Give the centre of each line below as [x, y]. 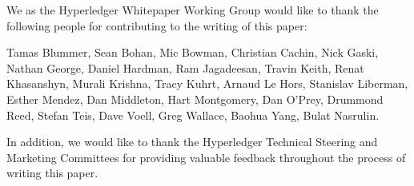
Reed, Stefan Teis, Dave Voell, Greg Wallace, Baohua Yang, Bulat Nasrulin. [193, 115]
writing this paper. [52, 173]
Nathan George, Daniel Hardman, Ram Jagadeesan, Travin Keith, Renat [185, 67]
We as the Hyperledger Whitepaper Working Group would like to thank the [193, 10]
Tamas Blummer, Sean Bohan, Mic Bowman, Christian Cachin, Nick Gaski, [193, 52]
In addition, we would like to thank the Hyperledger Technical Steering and [192, 142]
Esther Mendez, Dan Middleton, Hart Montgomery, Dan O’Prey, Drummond [195, 99]
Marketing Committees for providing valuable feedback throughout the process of [206, 157]
